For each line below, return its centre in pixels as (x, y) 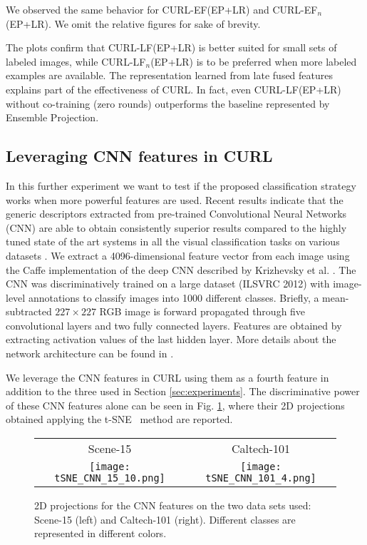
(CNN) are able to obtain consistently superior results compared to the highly (176, 227)
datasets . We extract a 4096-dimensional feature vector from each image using (178, 255)
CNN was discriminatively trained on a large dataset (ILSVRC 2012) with (168, 284)
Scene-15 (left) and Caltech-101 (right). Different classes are (165, 519)
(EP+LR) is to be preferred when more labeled (254, 61)
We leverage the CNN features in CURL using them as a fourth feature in (167, 377)
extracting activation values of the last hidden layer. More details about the (171, 339)
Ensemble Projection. (52, 117)
